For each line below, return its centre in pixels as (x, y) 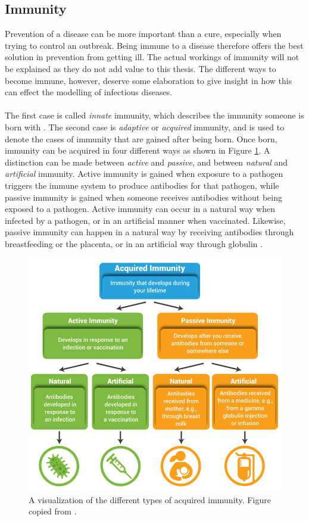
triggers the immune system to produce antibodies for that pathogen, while (142, 185)
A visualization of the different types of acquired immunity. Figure (150, 499)
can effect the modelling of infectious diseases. (89, 92)
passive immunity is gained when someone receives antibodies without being (143, 197)
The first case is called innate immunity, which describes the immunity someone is (154, 115)
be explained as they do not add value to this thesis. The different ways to (141, 68)
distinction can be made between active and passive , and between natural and (146, 162)
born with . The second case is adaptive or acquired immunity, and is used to (145, 127)
